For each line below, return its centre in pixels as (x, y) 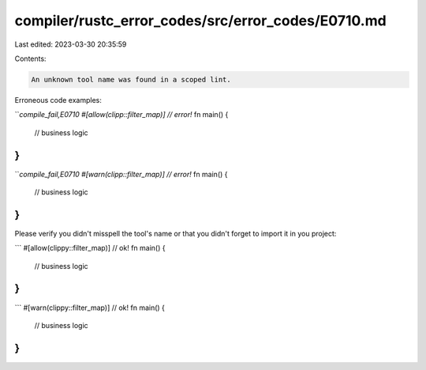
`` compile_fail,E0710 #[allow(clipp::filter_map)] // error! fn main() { (121, 115)
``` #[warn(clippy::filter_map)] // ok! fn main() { (90, 308)
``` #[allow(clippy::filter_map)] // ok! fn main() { (90, 248)
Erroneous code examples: (58, 100)
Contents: (30, 59)
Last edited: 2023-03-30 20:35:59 (71, 44)
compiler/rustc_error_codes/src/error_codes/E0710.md (200, 21)
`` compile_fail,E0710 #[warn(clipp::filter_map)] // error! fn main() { (121, 174)
